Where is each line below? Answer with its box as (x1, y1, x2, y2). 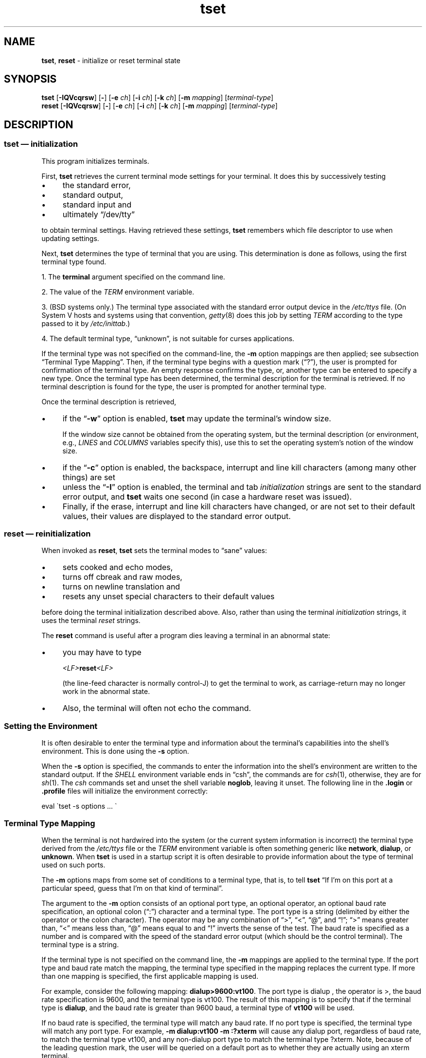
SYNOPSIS (4, 73, 57, 86)
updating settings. (41, 234, 99, 243)
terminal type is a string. (41, 940, 119, 949)
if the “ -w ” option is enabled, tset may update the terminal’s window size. (62, 413, 331, 423)
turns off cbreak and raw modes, (62, 572, 182, 582)
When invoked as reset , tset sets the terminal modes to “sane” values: (41, 546, 267, 555)
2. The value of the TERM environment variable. (41, 287, 195, 296)
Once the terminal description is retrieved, (41, 397, 177, 406)
